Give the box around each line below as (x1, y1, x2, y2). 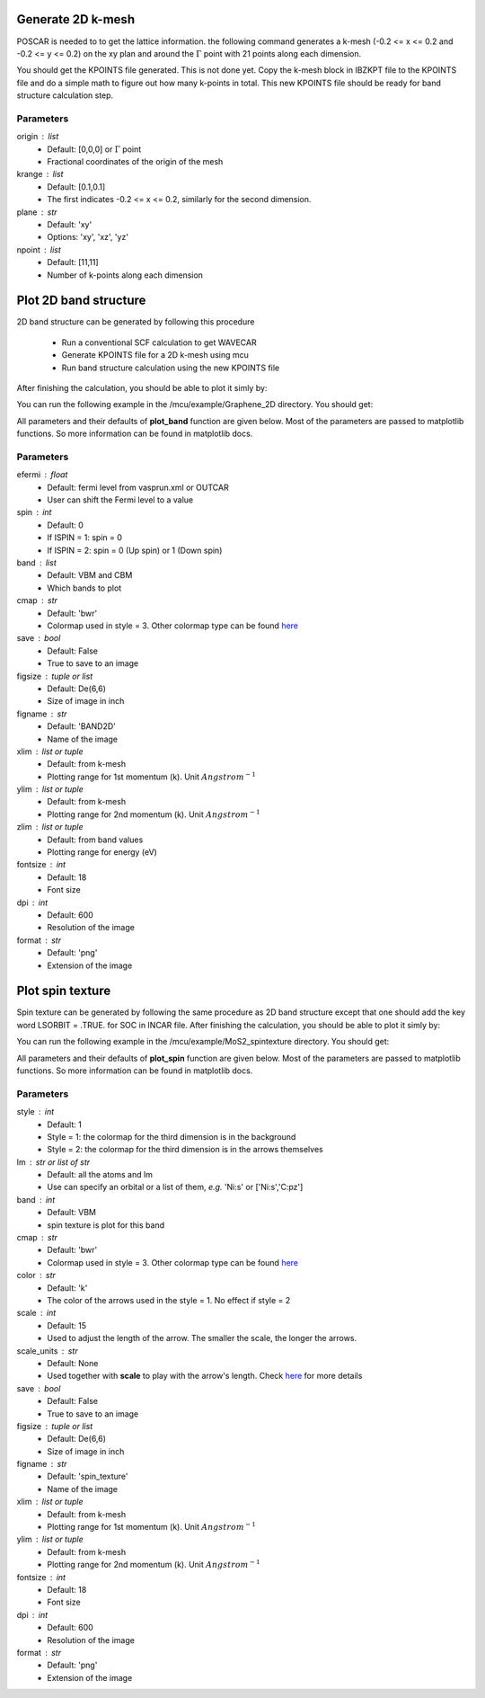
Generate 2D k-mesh (16, 12, 135, 27)
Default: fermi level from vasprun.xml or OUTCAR (47, 482, 229, 493)
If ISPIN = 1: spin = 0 (47, 532, 123, 543)
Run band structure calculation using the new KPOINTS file (61, 362, 280, 373)
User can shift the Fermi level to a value (47, 494, 194, 505)
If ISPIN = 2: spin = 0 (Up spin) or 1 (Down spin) (47, 545, 223, 556)
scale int (16, 1308, 57, 1319)
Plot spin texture (16, 983, 111, 999)
